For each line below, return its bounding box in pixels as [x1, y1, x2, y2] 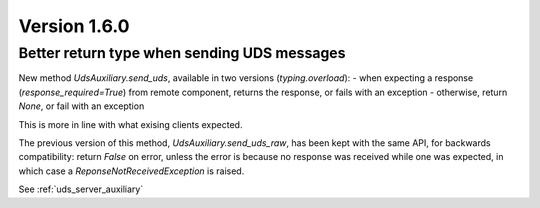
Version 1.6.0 [18, 15, 130, 37]
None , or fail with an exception [18, 100, 145, 112]
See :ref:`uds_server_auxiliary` [18, 183, 144, 195]
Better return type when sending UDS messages [18, 44, 346, 62]
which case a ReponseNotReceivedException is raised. [18, 165, 245, 177]
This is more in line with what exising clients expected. [18, 118, 243, 130]
